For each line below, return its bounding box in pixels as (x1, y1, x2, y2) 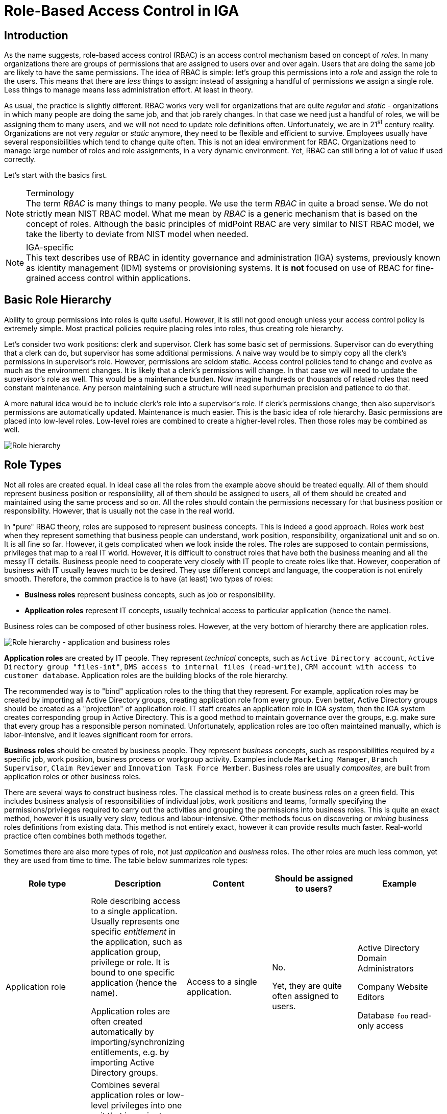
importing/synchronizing (91, 1036, 185, 1047)
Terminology (26, 188, 74, 198)
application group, (91, 946, 161, 957)
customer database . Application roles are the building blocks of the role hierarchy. (4, 670, 288, 680)
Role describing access (91, 895, 181, 906)
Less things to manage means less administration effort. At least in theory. (4, 85, 253, 95)
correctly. (4, 154, 36, 164)
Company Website (357, 981, 428, 992)
